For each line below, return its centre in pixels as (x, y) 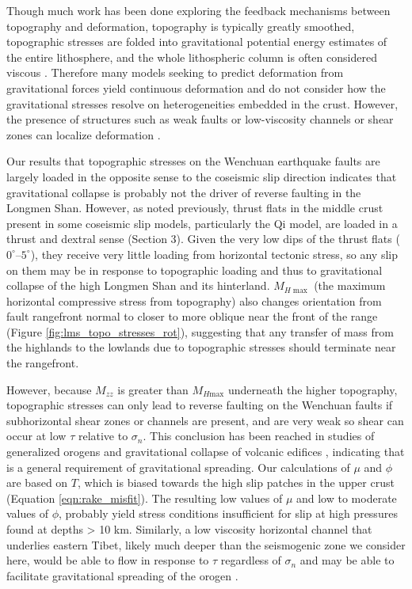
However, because (49, 389)
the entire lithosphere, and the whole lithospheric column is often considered (192, 57)
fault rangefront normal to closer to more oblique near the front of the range (192, 316)
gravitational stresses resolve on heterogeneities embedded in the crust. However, (202, 103)
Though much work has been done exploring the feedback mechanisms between (198, 10)
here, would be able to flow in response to (108, 560)
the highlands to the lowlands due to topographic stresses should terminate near (201, 347)
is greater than (153, 389)
